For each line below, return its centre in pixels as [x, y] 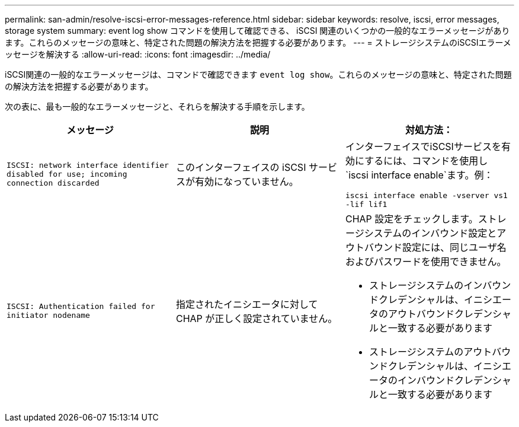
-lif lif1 [366, 204]
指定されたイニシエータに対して [247, 304]
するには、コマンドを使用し [426, 161]
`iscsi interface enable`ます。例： [419, 175]
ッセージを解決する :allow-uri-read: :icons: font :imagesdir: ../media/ [138, 54]
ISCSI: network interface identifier [88, 165]
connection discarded [53, 183]
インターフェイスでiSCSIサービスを [423, 146]
